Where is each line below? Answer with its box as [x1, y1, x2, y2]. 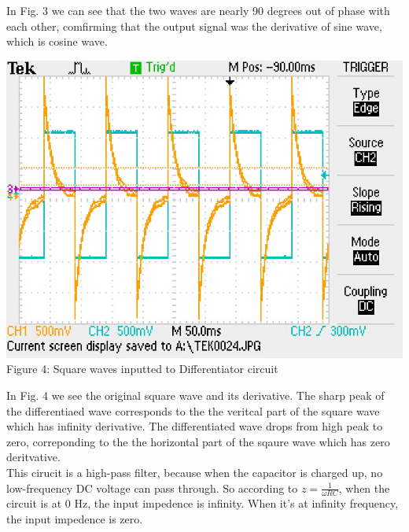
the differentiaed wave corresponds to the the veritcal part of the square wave [6, 402, 380, 419]
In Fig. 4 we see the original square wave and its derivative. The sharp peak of [6, 386, 385, 403]
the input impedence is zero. [6, 510, 143, 526]
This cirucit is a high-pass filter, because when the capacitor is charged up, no [6, 464, 383, 480]
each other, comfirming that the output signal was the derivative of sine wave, [6, 17, 382, 34]
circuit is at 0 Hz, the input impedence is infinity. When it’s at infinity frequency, [6, 495, 399, 512]
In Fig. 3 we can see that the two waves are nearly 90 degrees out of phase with [6, 2, 390, 18]
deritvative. [6, 449, 61, 465]
